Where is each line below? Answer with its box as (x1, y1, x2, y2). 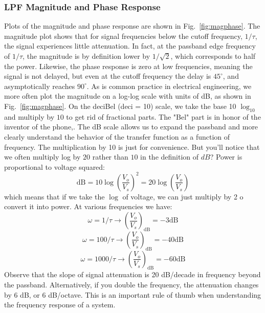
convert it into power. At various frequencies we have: (4, 201, 172, 212)
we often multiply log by (4, 151, 81, 162)
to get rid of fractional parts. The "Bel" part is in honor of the (66, 111, 261, 122)
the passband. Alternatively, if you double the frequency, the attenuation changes (4, 279, 259, 289)
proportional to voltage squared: (4, 161, 105, 172)
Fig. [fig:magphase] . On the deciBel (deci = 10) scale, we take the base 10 (4, 100, 236, 111)
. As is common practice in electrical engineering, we (86, 80, 252, 91)
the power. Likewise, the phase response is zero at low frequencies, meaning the (4, 60, 253, 71)
